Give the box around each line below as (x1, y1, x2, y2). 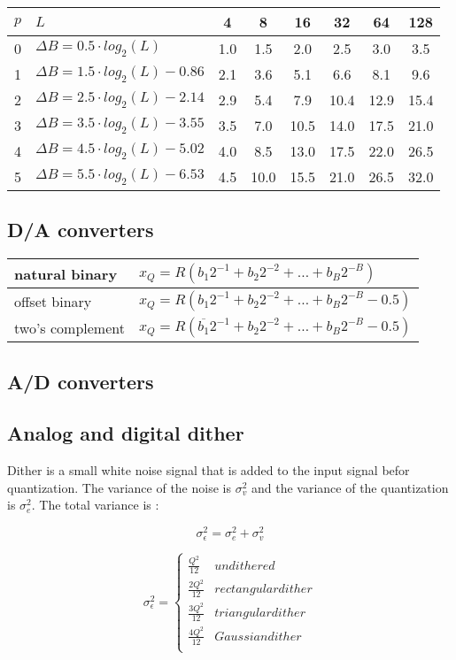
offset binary (14, 290, 92, 311)
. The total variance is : (31, 495, 159, 514)
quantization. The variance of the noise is (7, 478, 231, 496)
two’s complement (14, 317, 125, 338)
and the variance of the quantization (251, 478, 449, 496)
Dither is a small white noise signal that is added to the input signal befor (7, 461, 410, 480)
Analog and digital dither (7, 419, 244, 447)
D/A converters (7, 216, 154, 243)
